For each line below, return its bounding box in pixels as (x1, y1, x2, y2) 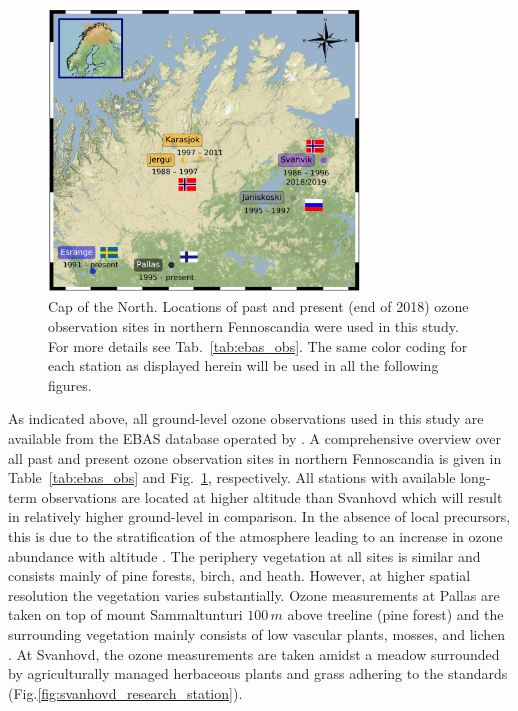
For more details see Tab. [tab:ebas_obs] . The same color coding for (48, 335, 468, 356)
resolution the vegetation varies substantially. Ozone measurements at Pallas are (8, 584, 500, 605)
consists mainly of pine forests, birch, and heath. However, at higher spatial (8, 565, 471, 586)
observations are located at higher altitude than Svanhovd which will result (41, 486, 503, 507)
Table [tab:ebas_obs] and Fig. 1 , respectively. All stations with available (8, 467, 456, 488)
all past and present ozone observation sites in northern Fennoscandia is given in (8, 447, 502, 468)
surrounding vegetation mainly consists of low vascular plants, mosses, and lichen (8, 623, 506, 644)
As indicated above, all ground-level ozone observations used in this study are (8, 408, 484, 429)
